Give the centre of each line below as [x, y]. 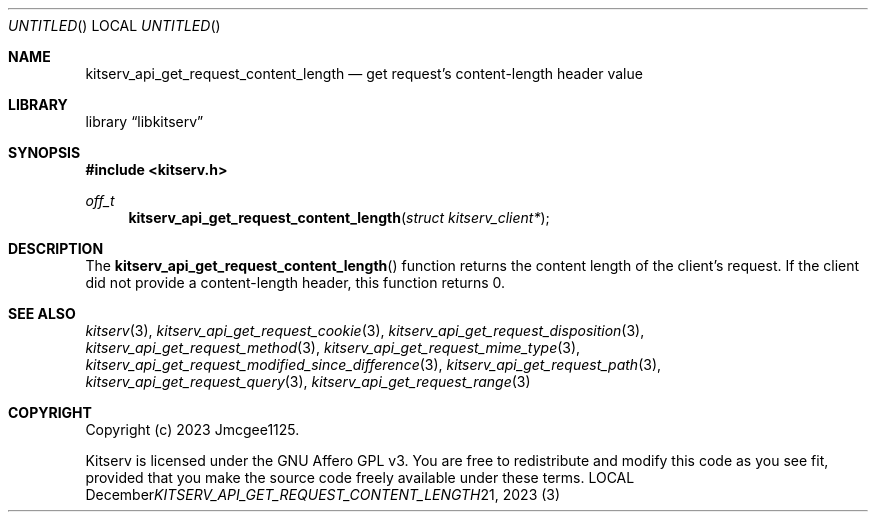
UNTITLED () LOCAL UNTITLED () [114, 25]
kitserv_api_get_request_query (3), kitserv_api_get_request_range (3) [308, 381]
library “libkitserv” [144, 121]
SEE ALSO [42, 313]
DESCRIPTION [56, 248]
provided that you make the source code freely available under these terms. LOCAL [360, 477]
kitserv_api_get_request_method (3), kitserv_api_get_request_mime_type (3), [333, 347]
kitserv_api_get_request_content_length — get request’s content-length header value [364, 73]
